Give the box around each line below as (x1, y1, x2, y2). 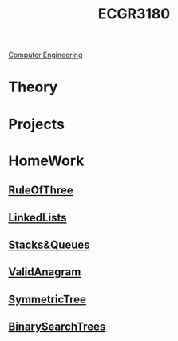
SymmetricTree (8, 292, 86, 306)
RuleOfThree (8, 184, 73, 197)
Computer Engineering (8, 50, 83, 60)
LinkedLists (8, 210, 67, 225)
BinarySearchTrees (8, 320, 106, 334)
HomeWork (8, 152, 85, 169)
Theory (8, 78, 58, 96)
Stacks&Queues (8, 237, 90, 251)
